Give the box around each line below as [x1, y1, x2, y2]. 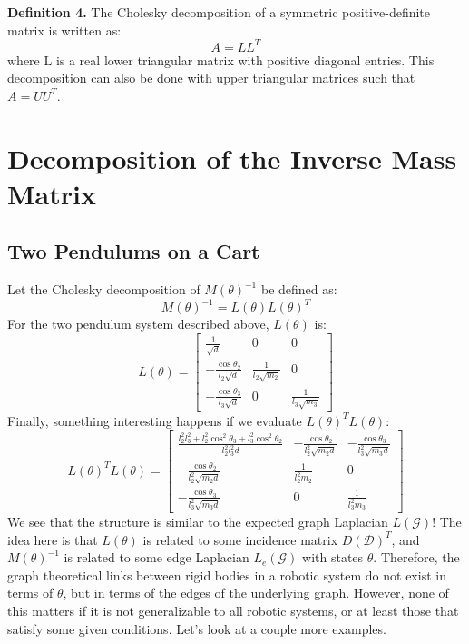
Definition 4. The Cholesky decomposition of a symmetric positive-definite [7, 3, 431, 21]
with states [302, 548, 364, 567]
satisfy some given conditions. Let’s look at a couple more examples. [7, 619, 386, 638]
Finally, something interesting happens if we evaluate [7, 411, 302, 430]
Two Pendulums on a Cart [7, 237, 260, 265]
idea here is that [7, 530, 98, 549]
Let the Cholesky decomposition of [7, 280, 200, 299]
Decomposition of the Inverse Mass [7, 139, 457, 176]
